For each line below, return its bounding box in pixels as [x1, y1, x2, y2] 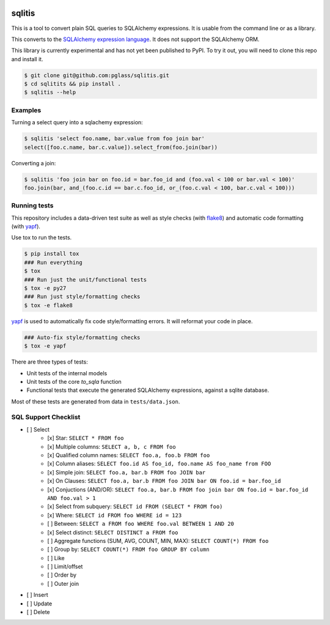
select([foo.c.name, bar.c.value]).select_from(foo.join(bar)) [24, 144, 218, 151]
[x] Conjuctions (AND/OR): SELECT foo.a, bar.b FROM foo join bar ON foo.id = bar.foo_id [47, 485, 309, 493]
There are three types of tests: [11, 358, 88, 365]
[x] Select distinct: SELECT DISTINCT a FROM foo [47, 528, 178, 536]
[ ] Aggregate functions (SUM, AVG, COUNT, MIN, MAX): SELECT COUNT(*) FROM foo [47, 537, 269, 544]
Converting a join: [11, 159, 56, 167]
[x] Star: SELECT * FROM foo [47, 435, 124, 442]
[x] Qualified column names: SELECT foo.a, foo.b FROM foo [47, 451, 210, 458]
